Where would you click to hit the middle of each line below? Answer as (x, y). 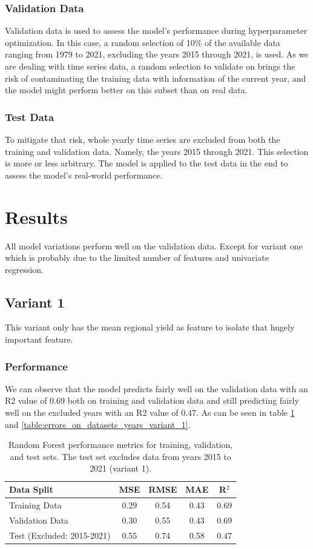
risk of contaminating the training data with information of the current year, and (156, 78)
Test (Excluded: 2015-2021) (60, 535)
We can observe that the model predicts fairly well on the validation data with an (156, 388)
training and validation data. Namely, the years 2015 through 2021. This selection (157, 151)
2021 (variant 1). (121, 468)
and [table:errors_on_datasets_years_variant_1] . (98, 424)
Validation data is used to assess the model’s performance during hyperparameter (156, 31)
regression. (25, 269)
